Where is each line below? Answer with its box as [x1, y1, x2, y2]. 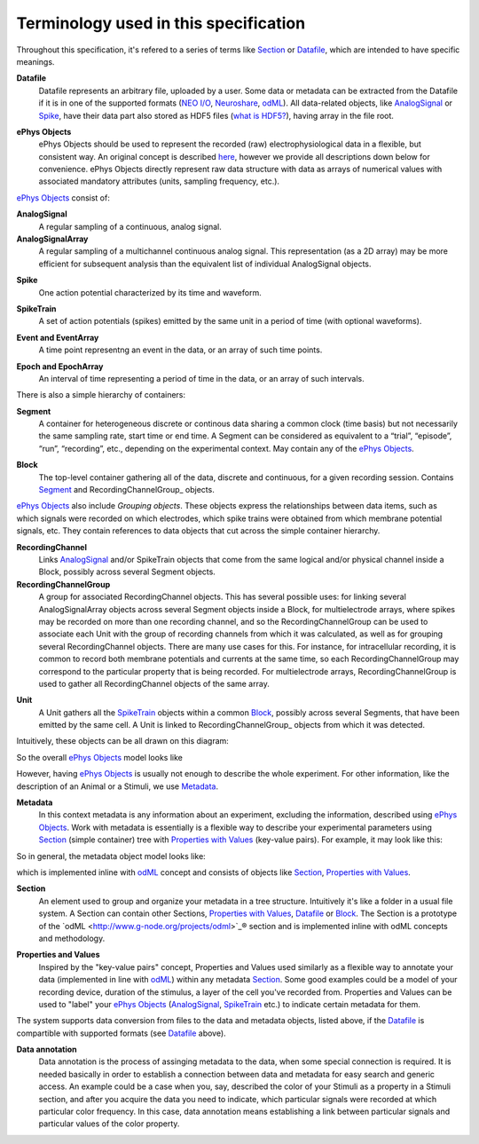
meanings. [16, 56, 55, 67]
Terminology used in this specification [16, 13, 306, 33]
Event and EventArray [16, 332, 99, 343]
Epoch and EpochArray [16, 360, 104, 372]
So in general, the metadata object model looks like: [16, 850, 206, 861]
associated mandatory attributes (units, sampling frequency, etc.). [38, 176, 279, 186]
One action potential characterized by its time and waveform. [38, 287, 262, 297]
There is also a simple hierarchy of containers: [16, 390, 186, 400]
